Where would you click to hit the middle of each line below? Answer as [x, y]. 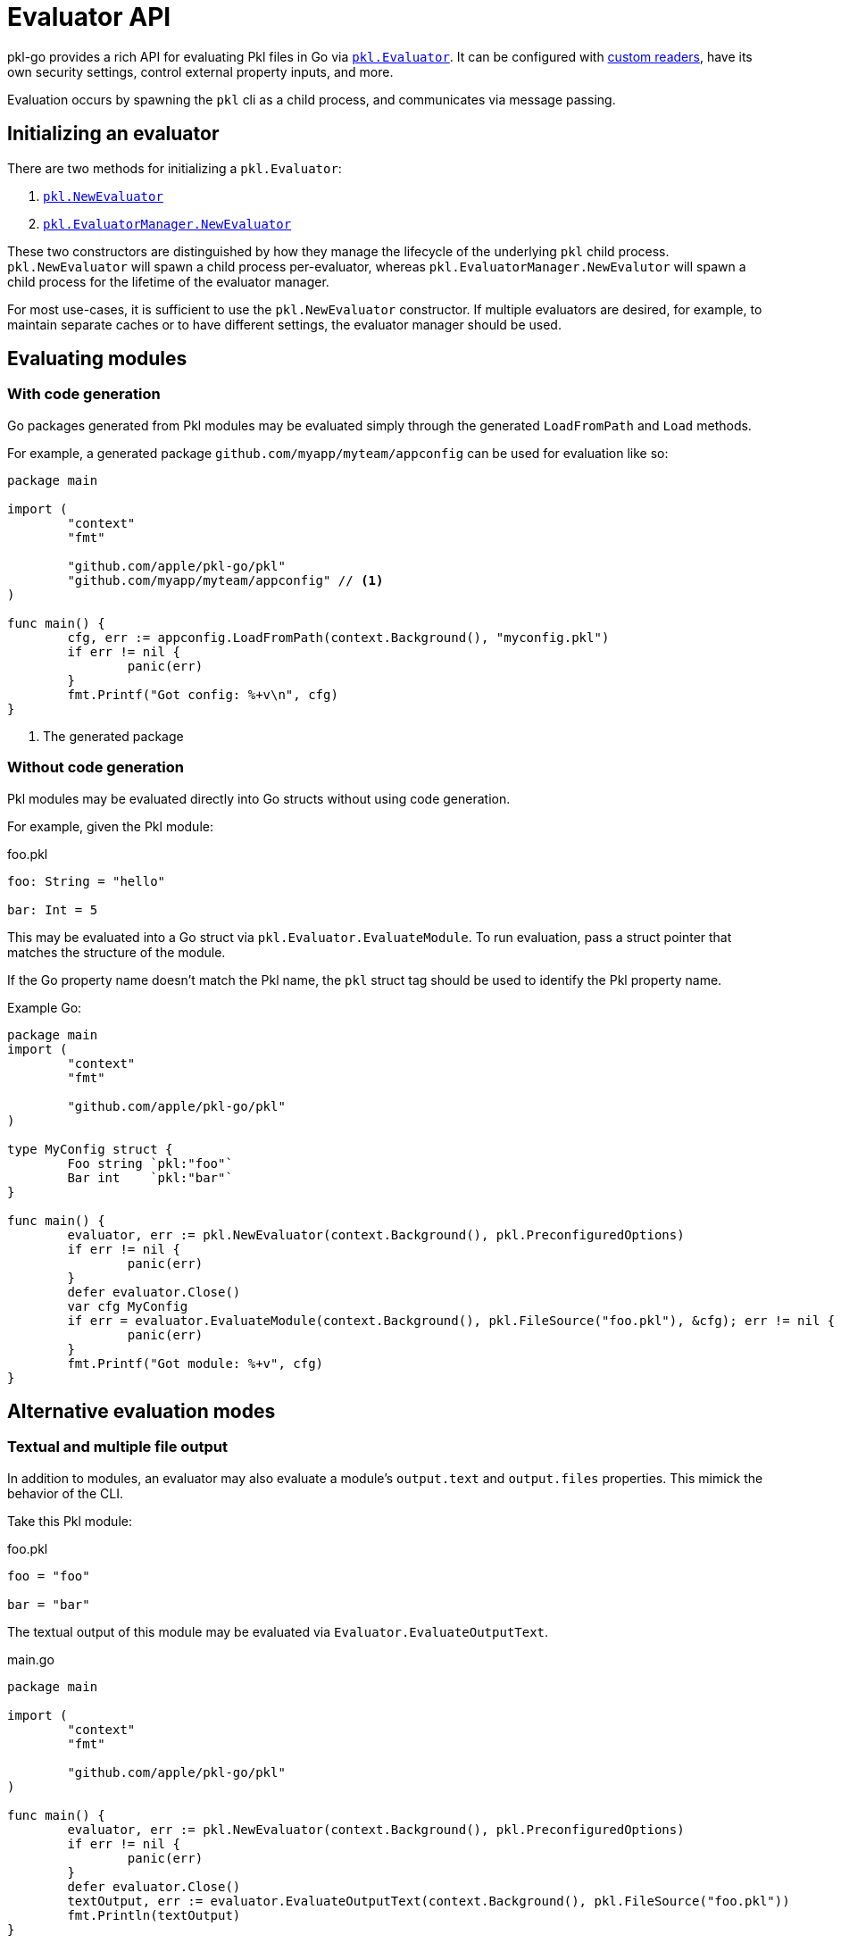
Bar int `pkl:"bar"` [150, 1177]
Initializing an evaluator [113, 134]
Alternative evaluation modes [142, 1411]
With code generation [84, 394]
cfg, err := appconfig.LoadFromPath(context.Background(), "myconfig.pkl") [338, 637]
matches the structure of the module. [117, 952]
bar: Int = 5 [53, 909]
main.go [31, 1659]
